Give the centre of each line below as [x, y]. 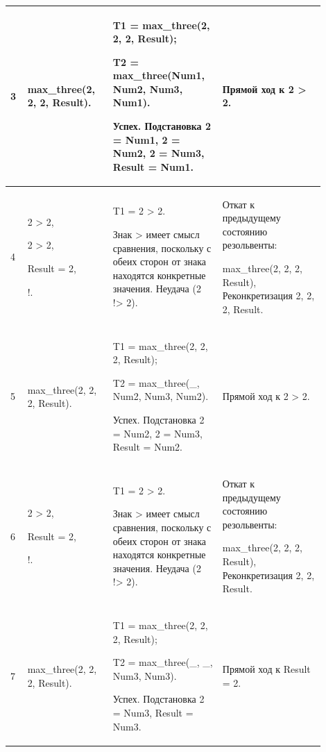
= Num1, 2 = [146, 139]
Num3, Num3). [145, 675]
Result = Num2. [148, 447]
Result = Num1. [153, 166]
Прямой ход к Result [266, 669]
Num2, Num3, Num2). [161, 396]
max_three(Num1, [159, 75]
